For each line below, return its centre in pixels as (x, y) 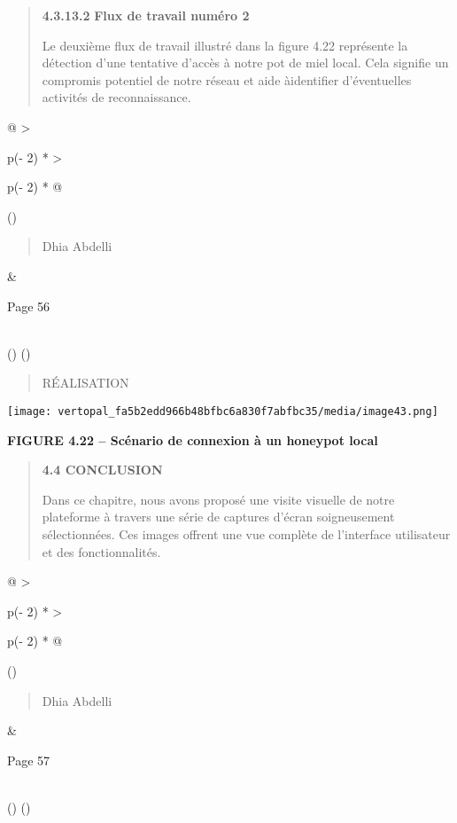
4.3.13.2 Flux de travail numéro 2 (146, 15)
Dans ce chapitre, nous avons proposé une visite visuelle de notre (218, 499)
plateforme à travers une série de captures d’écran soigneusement (218, 517)
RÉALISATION (85, 383)
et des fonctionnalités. (101, 551)
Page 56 (29, 306)
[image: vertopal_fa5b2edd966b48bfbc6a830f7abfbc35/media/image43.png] (223, 411)
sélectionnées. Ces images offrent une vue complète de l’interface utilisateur (246, 533)
